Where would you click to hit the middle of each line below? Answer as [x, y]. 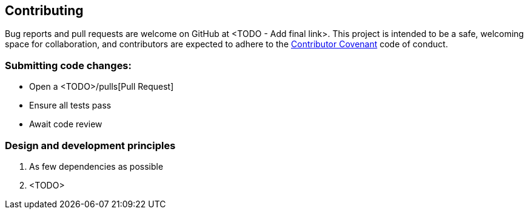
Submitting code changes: [68, 65]
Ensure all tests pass [70, 105]
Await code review [66, 124]
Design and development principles [90, 145]
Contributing [44, 11]
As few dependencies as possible [96, 166]
